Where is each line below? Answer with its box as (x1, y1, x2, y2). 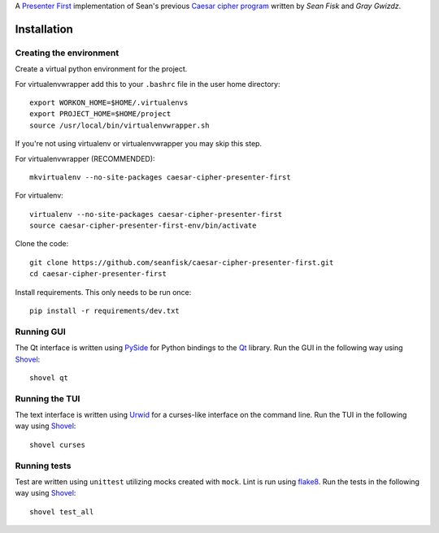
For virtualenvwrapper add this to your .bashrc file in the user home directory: (15, 79, 280, 89)
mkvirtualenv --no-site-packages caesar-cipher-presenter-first (29, 172, 292, 182)
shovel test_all (29, 507, 94, 516)
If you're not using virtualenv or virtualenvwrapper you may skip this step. (15, 139, 263, 149)
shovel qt (29, 373, 68, 382)
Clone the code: (15, 239, 69, 249)
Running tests (15, 460, 72, 471)
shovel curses (29, 440, 85, 449)
